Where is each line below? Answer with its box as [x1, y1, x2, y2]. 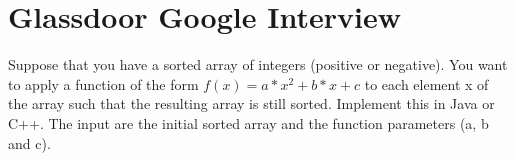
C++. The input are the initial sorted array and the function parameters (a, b [8, 112, 489, 133]
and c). [8, 132, 51, 153]
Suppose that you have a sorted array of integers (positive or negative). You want [8, 54, 508, 75]
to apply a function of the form [8, 73, 199, 94]
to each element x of [364, 73, 489, 94]
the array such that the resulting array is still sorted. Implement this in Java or [8, 93, 495, 114]
